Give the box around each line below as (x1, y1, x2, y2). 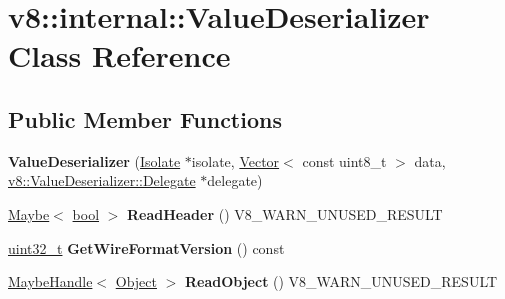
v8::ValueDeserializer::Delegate (8, 170, 196, 191)
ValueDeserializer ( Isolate (8, 150, 181, 171)
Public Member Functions (8, 103, 282, 134)
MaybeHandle (8, 271, 93, 292)
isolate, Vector (191, 150, 280, 171)
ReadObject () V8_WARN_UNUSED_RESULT (184, 271, 498, 292)
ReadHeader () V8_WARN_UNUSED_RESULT (127, 203, 443, 224)
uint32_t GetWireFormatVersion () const (8, 237, 285, 258)
